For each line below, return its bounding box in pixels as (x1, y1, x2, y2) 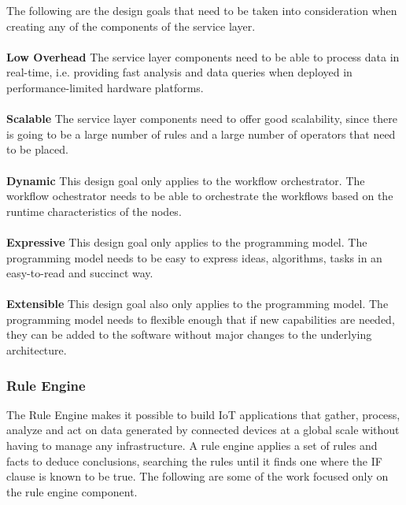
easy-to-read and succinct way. (6, 265, 153, 281)
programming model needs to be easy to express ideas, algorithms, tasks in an (6, 249, 382, 265)
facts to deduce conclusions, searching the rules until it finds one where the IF (6, 452, 382, 469)
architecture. (6, 342, 67, 358)
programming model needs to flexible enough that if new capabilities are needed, (6, 310, 395, 327)
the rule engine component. (6, 483, 138, 499)
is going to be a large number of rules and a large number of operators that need (6, 125, 396, 142)
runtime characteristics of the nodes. (6, 202, 182, 219)
